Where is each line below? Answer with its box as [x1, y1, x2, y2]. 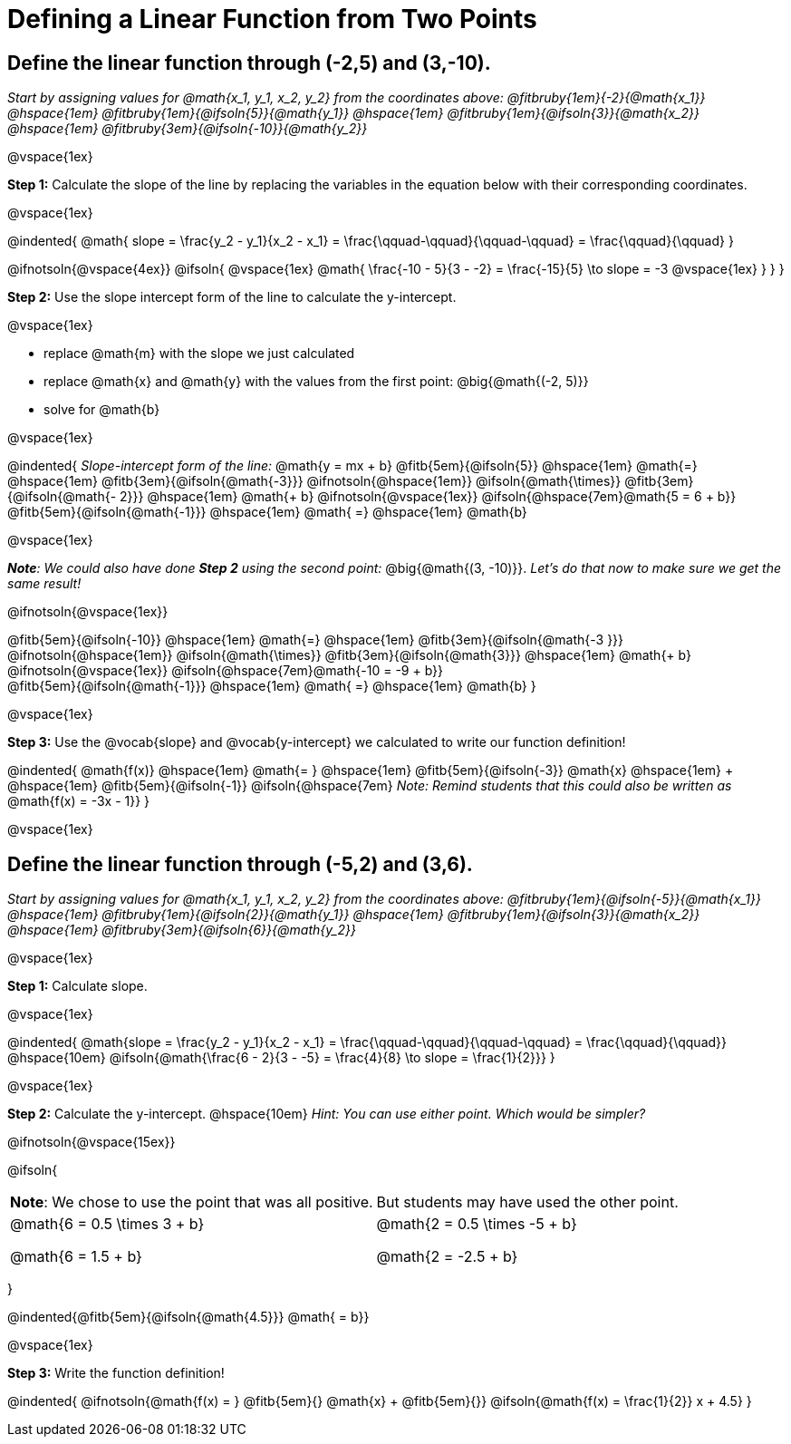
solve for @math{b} [43, 402, 160, 418]
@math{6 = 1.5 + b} [10, 1247, 142, 1266]
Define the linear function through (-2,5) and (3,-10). [7, 51, 491, 74]
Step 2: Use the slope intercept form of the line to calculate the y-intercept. [7, 289, 457, 305]
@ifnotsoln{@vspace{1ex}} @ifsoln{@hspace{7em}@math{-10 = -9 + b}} [7, 663, 444, 679]
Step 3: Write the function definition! [7, 1365, 225, 1381]
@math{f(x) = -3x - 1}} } [7, 793, 150, 809]
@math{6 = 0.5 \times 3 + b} [10, 1215, 205, 1234]
